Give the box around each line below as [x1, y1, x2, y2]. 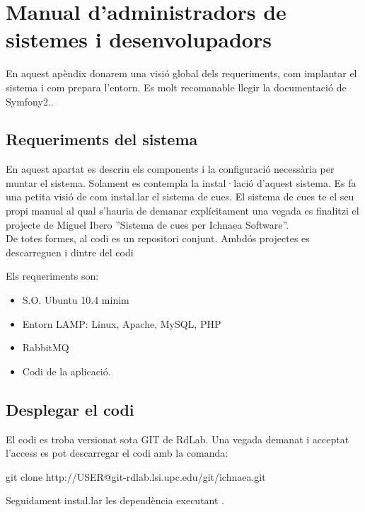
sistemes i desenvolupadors [6, 25, 272, 54]
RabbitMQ [22, 340, 69, 355]
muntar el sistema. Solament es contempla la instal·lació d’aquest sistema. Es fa [6, 175, 357, 190]
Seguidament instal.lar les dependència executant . [6, 493, 224, 508]
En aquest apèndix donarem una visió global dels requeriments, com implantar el [6, 66, 357, 81]
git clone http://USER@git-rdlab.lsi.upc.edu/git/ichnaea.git [6, 469, 266, 484]
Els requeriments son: [6, 268, 99, 283]
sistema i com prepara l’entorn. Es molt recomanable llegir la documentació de [6, 79, 347, 94]
